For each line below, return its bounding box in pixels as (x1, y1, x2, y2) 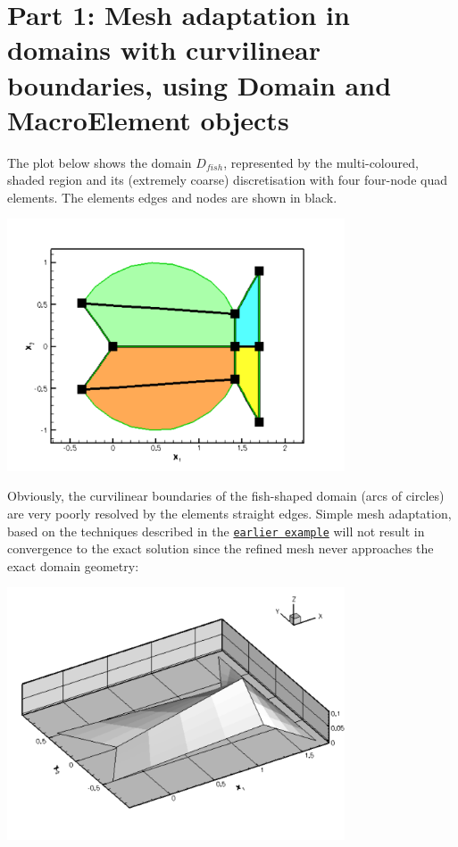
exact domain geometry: (7, 556, 139, 575)
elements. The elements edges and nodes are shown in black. (7, 187, 337, 206)
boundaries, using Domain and (7, 66, 392, 103)
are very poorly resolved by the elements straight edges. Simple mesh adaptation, (7, 504, 452, 523)
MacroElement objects (7, 101, 289, 137)
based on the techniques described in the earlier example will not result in (7, 521, 425, 540)
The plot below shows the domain (7, 153, 192, 171)
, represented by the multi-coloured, (223, 153, 419, 171)
